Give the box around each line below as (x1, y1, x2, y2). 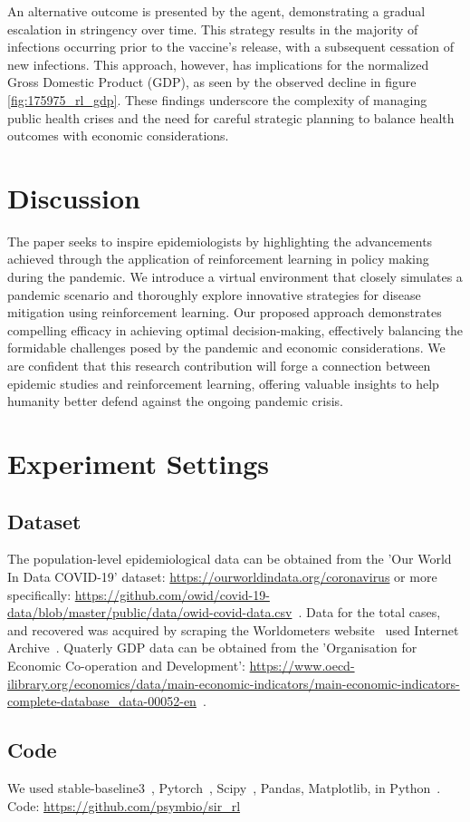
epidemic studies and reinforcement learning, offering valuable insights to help (7, 373, 439, 392)
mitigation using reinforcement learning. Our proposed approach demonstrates (7, 303, 442, 322)
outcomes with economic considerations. (7, 126, 229, 145)
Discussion (7, 179, 140, 216)
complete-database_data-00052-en (7, 691, 197, 711)
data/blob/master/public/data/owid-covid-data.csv (7, 603, 293, 622)
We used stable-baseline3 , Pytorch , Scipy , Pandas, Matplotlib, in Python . (7, 778, 441, 797)
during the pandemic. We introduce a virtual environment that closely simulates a (7, 267, 463, 286)
